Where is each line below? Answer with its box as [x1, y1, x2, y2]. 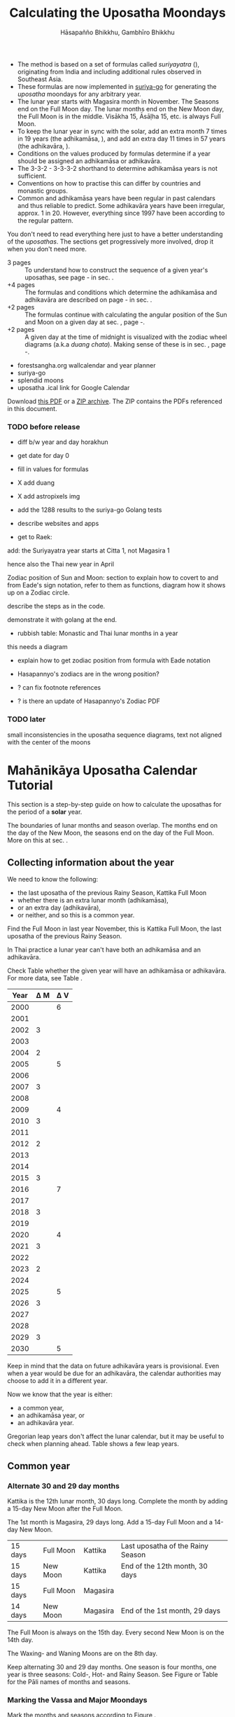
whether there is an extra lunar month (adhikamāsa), [17, 896, 169, 905]
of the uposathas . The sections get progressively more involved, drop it [7, 237, 214, 246]
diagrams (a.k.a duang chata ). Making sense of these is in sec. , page [24, 340, 226, 348]
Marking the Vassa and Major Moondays [7, 1695, 148, 1704]
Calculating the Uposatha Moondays [9, 5, 226, 21]
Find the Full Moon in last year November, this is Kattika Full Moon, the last [7, 924, 222, 933]
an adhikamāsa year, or [17, 1411, 85, 1419]
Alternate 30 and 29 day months [7, 1481, 120, 1491]
